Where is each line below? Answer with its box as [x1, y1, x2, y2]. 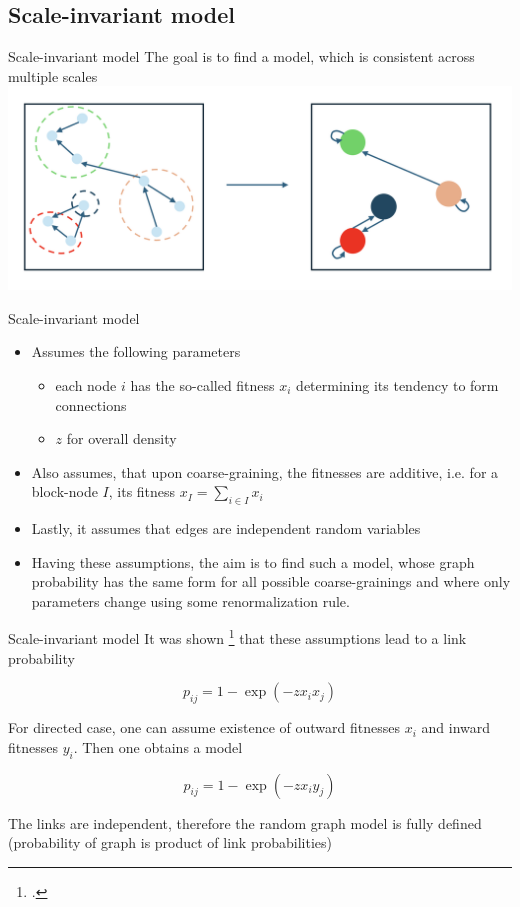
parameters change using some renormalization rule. [31, 590, 350, 611]
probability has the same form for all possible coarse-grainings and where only [31, 571, 511, 592]
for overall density [66, 428, 177, 449]
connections [55, 394, 127, 415]
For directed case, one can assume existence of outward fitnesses [8, 717, 400, 738]
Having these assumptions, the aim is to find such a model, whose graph [31, 551, 475, 572]
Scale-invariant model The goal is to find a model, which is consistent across [8, 46, 475, 67]
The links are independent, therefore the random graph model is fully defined [8, 812, 482, 833]
